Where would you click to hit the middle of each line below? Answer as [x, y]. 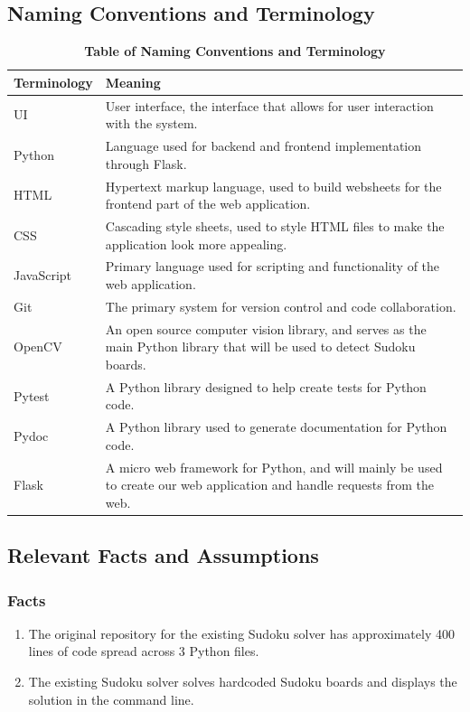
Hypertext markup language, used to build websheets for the [273, 186]
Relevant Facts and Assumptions [163, 555]
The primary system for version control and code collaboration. [281, 306]
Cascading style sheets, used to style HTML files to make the [275, 225]
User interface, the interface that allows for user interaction [269, 105]
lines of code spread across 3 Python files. [144, 651]
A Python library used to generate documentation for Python [276, 427]
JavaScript [43, 275]
